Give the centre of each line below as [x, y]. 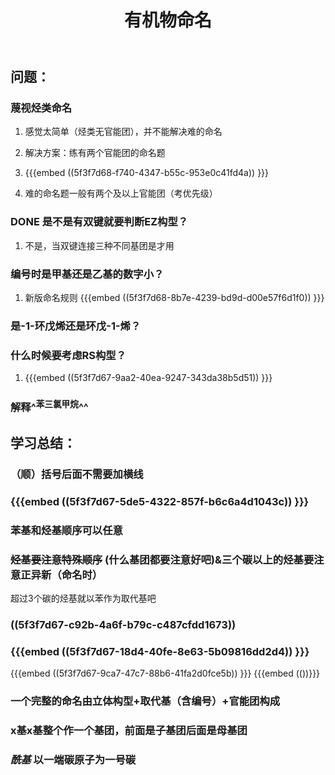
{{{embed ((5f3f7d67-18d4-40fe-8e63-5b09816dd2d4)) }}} [160, 651]
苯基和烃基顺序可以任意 [66, 530]
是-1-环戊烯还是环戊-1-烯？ [76, 326]
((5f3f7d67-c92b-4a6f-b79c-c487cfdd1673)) [123, 625]
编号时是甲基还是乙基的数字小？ [87, 274]
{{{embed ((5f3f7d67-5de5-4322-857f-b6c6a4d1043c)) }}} [160, 501]
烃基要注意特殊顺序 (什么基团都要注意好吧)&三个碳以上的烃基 [157, 559]
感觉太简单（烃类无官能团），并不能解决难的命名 [123, 132]
